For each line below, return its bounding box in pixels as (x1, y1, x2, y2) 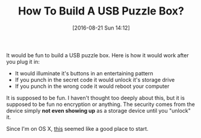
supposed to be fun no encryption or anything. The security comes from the (6, 101, 196, 108)
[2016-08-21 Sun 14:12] (72, 24, 131, 31)
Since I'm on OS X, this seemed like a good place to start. (6, 125, 149, 132)
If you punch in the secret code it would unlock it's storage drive (14, 76, 175, 83)
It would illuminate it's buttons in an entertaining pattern (14, 69, 153, 77)
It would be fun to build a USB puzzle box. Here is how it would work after (6, 51, 189, 58)
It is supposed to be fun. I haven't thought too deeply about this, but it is (6, 94, 185, 101)
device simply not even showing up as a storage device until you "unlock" (6, 107, 191, 114)
